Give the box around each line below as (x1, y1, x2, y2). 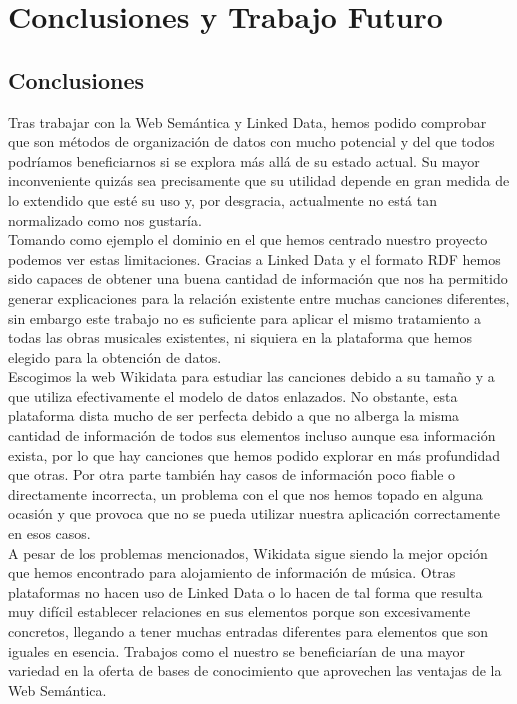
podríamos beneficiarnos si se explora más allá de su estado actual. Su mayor (8, 150, 480, 171)
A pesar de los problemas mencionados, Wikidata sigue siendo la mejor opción (8, 542, 488, 563)
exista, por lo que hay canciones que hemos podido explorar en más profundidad (8, 444, 501, 465)
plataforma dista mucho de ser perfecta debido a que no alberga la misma (8, 405, 460, 426)
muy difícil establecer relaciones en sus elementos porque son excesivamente (8, 601, 471, 622)
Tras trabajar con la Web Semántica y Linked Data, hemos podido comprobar (8, 111, 487, 132)
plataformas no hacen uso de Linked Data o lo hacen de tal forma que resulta (8, 581, 483, 602)
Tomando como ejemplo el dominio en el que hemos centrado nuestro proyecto (8, 229, 488, 250)
